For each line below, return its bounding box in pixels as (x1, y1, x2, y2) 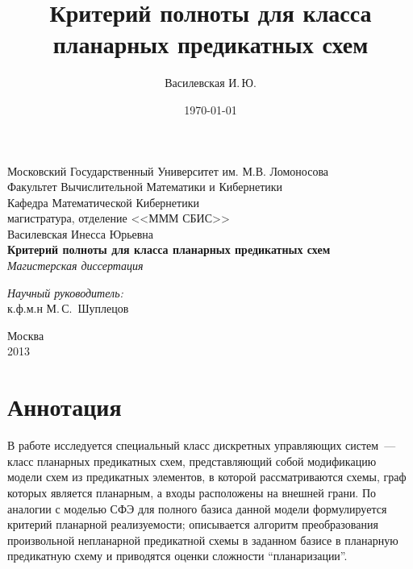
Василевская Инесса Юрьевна (7, 225, 154, 242)
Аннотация (7, 390, 122, 423)
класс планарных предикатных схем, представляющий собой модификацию (7, 452, 377, 469)
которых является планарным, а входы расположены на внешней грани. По (7, 484, 377, 500)
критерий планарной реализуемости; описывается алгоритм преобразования (7, 516, 378, 533)
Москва (7, 326, 44, 343)
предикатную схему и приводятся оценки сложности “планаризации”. (7, 547, 348, 564)
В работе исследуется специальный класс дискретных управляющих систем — (7, 437, 396, 454)
